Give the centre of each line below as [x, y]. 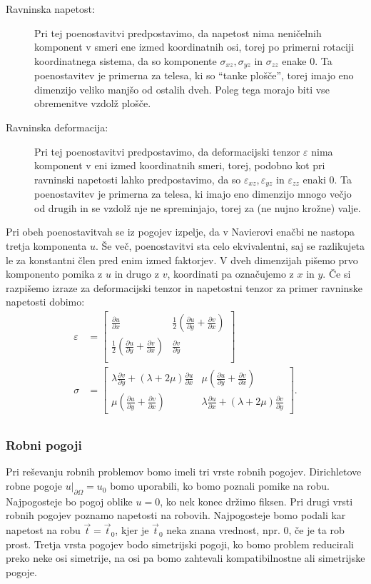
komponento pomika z [54, 274]
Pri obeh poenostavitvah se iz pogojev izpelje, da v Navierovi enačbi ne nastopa [180, 232]
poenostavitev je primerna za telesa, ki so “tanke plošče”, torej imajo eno [194, 75]
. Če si [337, 274]
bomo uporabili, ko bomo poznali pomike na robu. [220, 486]
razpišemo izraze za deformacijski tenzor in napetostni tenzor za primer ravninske [184, 287]
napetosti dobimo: [45, 302]
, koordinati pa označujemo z [230, 274]
